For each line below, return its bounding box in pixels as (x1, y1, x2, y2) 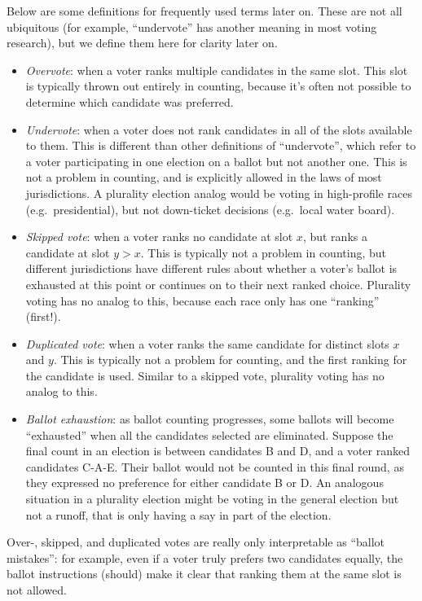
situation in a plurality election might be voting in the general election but (25, 490, 399, 507)
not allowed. (7, 581, 67, 598)
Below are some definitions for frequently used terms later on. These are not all (7, 2, 402, 19)
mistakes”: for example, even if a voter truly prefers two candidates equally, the (7, 549, 403, 566)
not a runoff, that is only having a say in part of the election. (25, 506, 332, 523)
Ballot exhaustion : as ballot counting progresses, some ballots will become (25, 410, 394, 428)
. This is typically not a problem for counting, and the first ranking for (53, 351, 407, 368)
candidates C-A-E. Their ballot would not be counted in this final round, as (25, 458, 404, 475)
